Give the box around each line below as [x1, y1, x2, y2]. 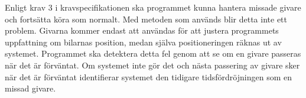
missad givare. [5, 82, 56, 94]
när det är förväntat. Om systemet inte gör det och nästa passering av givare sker [5, 58, 300, 71]
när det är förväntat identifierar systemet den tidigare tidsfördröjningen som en [5, 70, 292, 83]
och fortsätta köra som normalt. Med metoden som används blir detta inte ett [5, 12, 288, 25]
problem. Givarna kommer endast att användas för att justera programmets [5, 24, 279, 37]
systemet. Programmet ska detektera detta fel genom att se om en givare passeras [5, 47, 301, 60]
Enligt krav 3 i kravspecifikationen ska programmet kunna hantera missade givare [5, 1, 301, 13]
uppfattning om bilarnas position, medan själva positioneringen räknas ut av [5, 35, 282, 48]
